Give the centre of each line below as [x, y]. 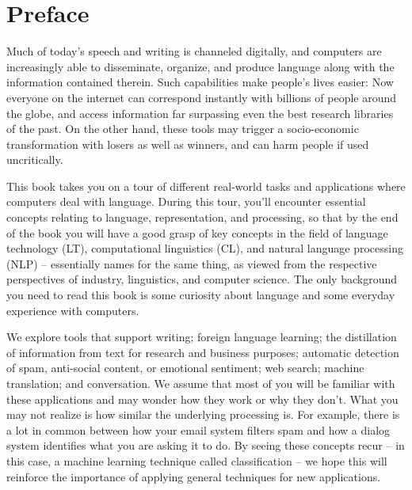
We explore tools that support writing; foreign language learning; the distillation [202, 337]
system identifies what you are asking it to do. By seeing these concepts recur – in [206, 445]
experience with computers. [73, 310]
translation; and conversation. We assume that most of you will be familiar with [201, 383]
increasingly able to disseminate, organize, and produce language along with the [200, 66]
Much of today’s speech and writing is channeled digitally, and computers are [194, 51]
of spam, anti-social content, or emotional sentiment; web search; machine [185, 368]
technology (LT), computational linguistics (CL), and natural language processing [205, 248]
